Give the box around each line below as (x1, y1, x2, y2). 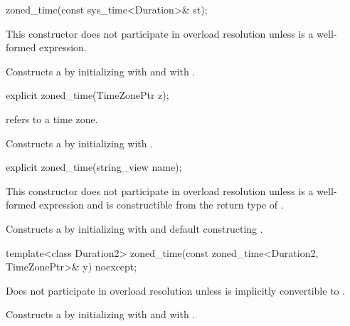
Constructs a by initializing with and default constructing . (6, 221, 263, 236)
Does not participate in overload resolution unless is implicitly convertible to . (6, 283, 346, 298)
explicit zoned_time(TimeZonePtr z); (6, 88, 169, 102)
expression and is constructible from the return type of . (39, 197, 284, 212)
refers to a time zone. (6, 111, 98, 126)
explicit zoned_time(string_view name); (6, 159, 182, 174)
